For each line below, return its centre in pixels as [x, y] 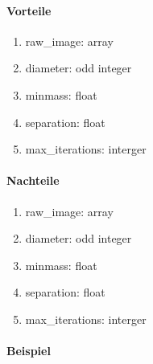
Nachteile [33, 180]
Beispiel [29, 351]
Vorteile [29, 10]
